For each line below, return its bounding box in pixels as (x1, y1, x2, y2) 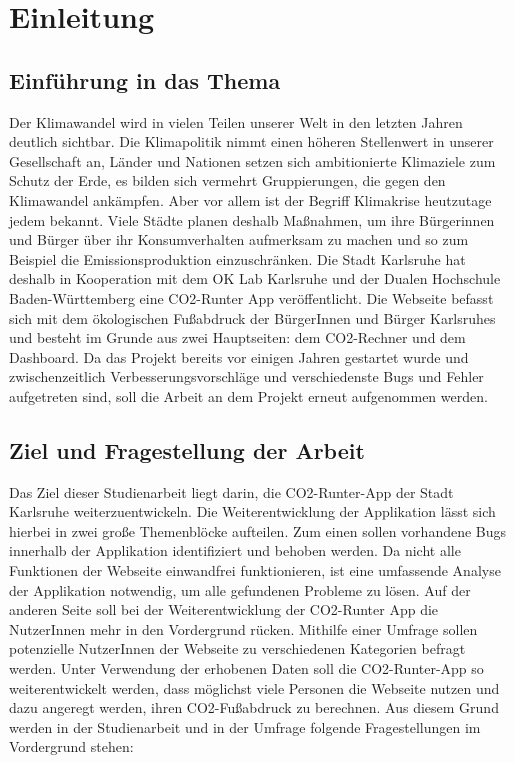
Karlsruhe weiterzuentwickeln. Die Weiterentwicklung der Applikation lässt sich (9, 501, 496, 522)
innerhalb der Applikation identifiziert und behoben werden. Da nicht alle (9, 540, 461, 561)
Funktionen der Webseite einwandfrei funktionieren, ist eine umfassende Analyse (9, 560, 501, 581)
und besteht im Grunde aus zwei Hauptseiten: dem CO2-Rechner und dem (9, 327, 466, 348)
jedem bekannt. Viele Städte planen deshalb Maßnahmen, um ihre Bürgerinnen (9, 209, 495, 230)
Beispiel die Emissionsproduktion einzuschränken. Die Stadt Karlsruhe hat (9, 248, 466, 269)
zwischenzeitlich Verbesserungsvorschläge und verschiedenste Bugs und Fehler (9, 366, 484, 387)
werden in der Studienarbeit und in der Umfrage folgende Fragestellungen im (9, 716, 481, 737)
